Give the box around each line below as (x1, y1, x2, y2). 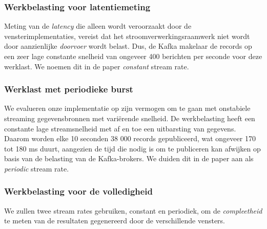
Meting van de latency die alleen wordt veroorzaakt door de (4, 21, 192, 31)
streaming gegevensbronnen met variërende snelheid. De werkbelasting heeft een (4, 113, 255, 123)
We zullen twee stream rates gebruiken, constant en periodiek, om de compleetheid (4, 205, 262, 216)
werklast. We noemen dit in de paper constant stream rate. (4, 61, 189, 71)
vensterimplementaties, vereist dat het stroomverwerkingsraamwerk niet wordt (4, 30, 250, 41)
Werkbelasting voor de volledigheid (4, 185, 153, 198)
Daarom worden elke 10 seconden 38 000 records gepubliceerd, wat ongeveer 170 (4, 133, 256, 144)
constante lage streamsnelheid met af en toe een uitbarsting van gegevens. (4, 123, 236, 133)
